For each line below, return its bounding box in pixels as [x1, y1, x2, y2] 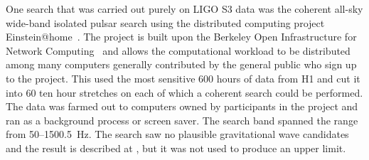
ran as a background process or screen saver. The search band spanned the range [6, 112, 358, 127]
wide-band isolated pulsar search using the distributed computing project [6, 15, 325, 30]
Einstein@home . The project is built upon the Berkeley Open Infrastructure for [6, 29, 357, 44]
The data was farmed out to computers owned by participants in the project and [6, 99, 358, 114]
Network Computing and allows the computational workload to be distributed [6, 43, 351, 58]
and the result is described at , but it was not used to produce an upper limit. [6, 140, 346, 155]
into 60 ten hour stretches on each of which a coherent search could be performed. [6, 85, 363, 100]
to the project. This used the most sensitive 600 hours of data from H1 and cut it [6, 70, 360, 85]
